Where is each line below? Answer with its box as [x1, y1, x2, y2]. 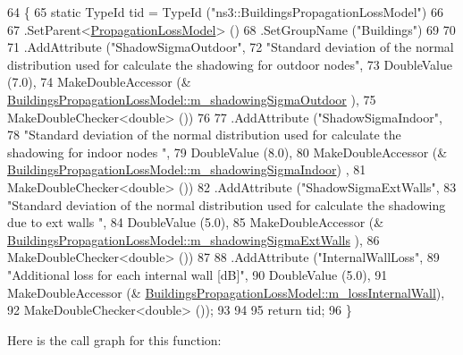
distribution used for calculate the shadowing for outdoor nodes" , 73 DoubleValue [7, 55, 452, 73]
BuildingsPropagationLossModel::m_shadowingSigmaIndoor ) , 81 [7, 160, 366, 179]
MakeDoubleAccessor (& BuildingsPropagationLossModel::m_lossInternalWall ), [7, 283, 445, 301]
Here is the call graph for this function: [7, 330, 222, 349]
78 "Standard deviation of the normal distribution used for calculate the [7, 125, 401, 144]
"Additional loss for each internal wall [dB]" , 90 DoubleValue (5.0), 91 [7, 265, 388, 283]
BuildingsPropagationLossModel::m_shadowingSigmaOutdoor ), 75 [7, 89, 376, 108]
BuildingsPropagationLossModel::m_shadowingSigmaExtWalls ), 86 [7, 230, 380, 249]
